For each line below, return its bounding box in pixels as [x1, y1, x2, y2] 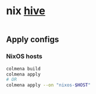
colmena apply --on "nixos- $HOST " [6, 82, 91, 88]
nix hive [6, 4, 45, 18]
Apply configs [6, 34, 59, 45]
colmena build [6, 66, 41, 72]
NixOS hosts [6, 52, 42, 60]
